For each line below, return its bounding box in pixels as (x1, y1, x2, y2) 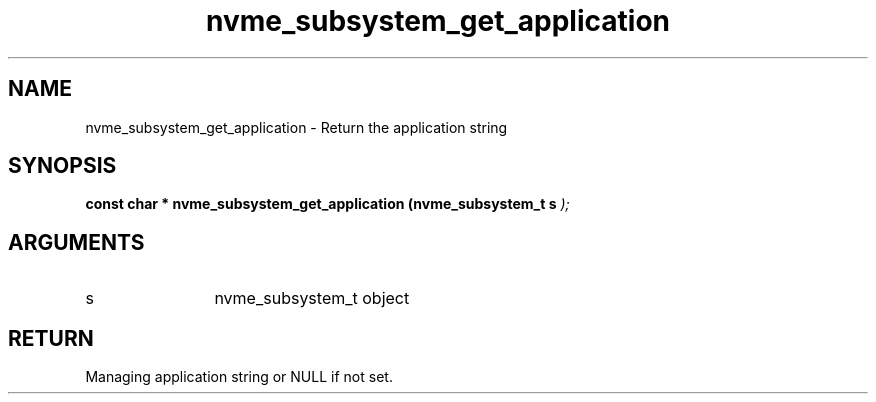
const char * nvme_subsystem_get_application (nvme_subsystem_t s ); (85, 195, 570, 213)
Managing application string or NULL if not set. (85, 368, 393, 386)
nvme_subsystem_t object (214, 288, 410, 309)
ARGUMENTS (8, 229, 145, 255)
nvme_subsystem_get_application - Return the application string (85, 118, 508, 136)
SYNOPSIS (8, 153, 117, 179)
